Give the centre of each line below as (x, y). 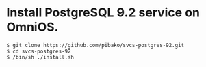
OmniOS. (33, 27)
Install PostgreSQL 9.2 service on (103, 13)
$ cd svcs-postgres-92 (39, 51)
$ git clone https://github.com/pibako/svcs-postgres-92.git (95, 45)
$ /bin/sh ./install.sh (40, 57)
